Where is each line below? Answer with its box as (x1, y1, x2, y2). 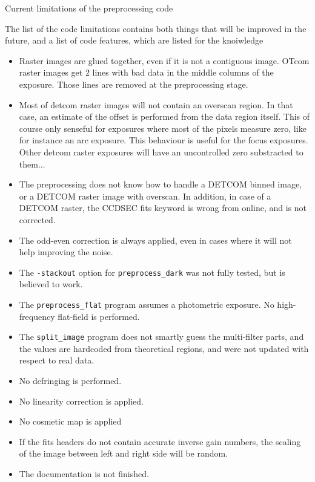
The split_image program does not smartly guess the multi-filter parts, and (19, 330, 304, 343)
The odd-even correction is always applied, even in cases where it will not (19, 233, 292, 246)
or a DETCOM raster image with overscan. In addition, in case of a (19, 189, 271, 202)
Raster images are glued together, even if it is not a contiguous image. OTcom (19, 54, 310, 67)
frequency (19, 310, 55, 322)
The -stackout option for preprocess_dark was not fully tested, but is (19, 265, 285, 278)
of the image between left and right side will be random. (19, 447, 228, 460)
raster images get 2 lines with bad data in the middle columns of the (19, 66, 274, 79)
